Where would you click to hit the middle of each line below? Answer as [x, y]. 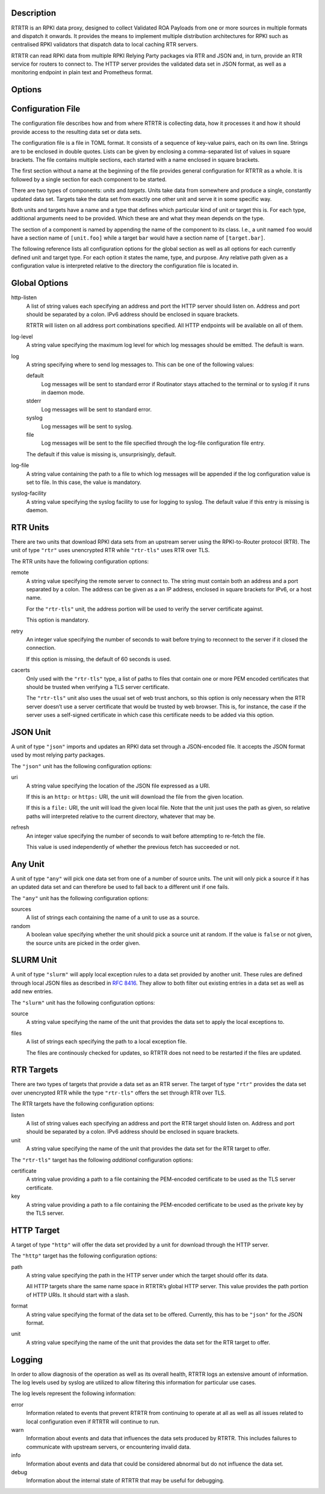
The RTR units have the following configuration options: [80, 561]
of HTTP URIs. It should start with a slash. [78, 1295]
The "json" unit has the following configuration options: [82, 766]
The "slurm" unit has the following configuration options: [83, 1002]
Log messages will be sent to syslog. [87, 426]
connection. [41, 648]
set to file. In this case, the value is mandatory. [84, 482]
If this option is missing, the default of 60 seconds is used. [99, 659]
